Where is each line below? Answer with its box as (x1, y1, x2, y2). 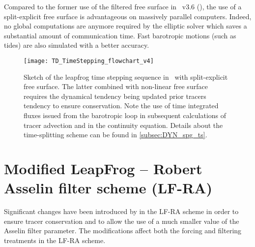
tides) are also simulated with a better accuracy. (4, 40, 149, 50)
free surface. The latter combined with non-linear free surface (24, 81, 208, 92)
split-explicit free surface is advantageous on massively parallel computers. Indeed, (4, 11, 252, 21)
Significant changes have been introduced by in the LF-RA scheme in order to (4, 206, 239, 216)
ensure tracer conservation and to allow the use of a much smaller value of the (4, 216, 239, 226)
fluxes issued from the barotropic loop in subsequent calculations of (24, 110, 227, 120)
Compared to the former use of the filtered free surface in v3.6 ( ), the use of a (4, 1, 242, 11)
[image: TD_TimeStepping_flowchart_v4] (24, 57, 154, 64)
